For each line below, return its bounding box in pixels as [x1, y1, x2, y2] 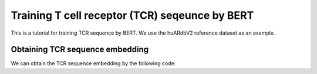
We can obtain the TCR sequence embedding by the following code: [11, 60, 176, 67]
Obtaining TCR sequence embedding [11, 45, 149, 55]
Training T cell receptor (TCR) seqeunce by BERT [11, 9, 254, 22]
